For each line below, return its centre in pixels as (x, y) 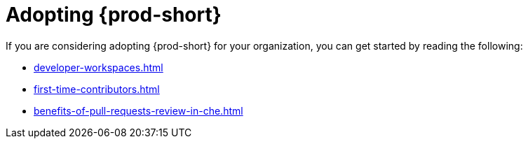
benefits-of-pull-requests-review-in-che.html (138, 110)
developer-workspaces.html (99, 67)
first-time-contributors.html (97, 89)
